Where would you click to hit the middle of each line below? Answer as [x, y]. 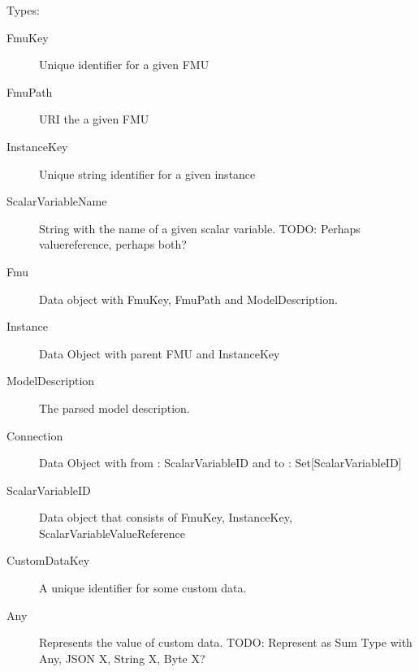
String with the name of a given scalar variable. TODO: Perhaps [200, 228]
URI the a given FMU [94, 119]
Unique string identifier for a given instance [147, 173]
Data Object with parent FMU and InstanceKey [160, 353]
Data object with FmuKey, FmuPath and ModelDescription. [188, 299]
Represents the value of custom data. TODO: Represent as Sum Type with [226, 642]
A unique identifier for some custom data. [143, 588]
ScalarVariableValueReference [112, 533]
